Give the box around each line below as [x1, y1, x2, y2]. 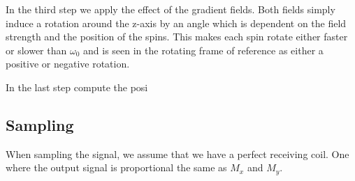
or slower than [6, 42, 67, 57]
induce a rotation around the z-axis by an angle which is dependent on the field [6, 15, 347, 30]
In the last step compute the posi [6, 79, 148, 94]
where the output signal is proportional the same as [6, 160, 227, 175]
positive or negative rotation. [6, 56, 130, 71]
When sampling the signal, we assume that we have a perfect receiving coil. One [6, 146, 349, 161]
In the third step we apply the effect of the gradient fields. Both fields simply [6, 2, 335, 16]
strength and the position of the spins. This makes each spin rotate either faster [6, 29, 348, 44]
